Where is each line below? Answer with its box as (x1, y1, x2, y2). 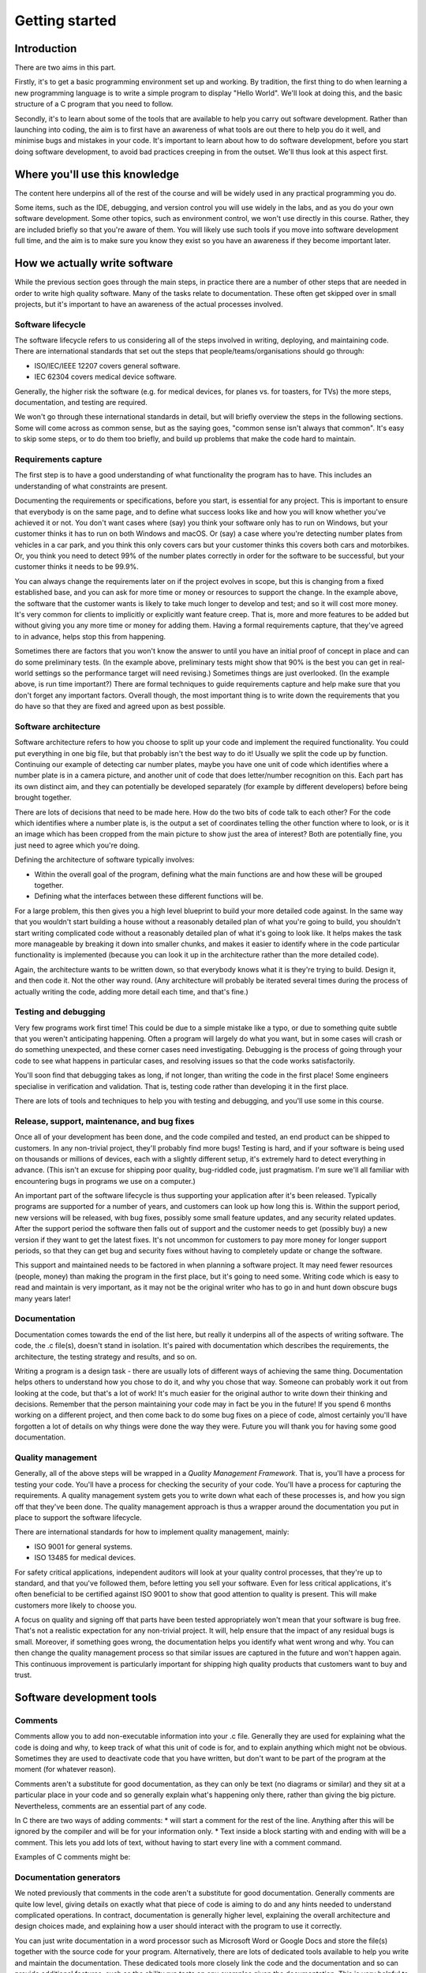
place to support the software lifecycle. (14, 1512, 142, 1522)
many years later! (14, 1293, 71, 1303)
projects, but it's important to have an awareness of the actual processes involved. (14, 299, 283, 309)
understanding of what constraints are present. (14, 481, 168, 491)
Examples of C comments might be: (14, 1852, 131, 1862)
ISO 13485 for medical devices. (34, 1553, 136, 1563)
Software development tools (14, 1690, 157, 1704)
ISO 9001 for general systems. (34, 1541, 133, 1551)
